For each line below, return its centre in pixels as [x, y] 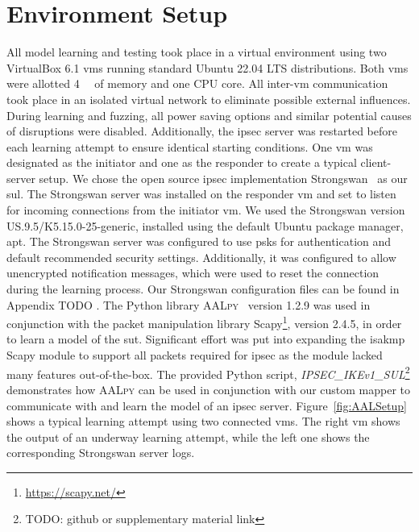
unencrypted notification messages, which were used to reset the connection [193, 273]
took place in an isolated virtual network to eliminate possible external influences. [209, 99]
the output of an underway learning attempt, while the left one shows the [188, 436]
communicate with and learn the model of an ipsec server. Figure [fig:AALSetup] [207, 405]
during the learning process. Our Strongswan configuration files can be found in [203, 289]
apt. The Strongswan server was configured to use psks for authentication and [199, 241]
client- [376, 162]
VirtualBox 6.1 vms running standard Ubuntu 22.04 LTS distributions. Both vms [207, 67]
